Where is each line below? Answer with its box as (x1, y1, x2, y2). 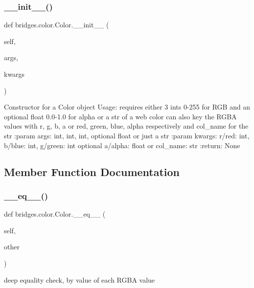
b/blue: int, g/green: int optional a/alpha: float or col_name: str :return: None (4, 140, 240, 150)
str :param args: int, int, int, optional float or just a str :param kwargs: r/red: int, (4, 130, 250, 140)
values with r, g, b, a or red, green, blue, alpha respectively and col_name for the (4, 121, 249, 131)
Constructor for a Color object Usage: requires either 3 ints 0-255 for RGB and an (4, 102, 251, 112)
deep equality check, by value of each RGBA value (4, 274, 155, 285)
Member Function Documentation (4, 164, 180, 179)
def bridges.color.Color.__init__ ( (4, 20, 109, 30)
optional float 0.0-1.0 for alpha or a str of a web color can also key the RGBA (4, 111, 237, 121)
